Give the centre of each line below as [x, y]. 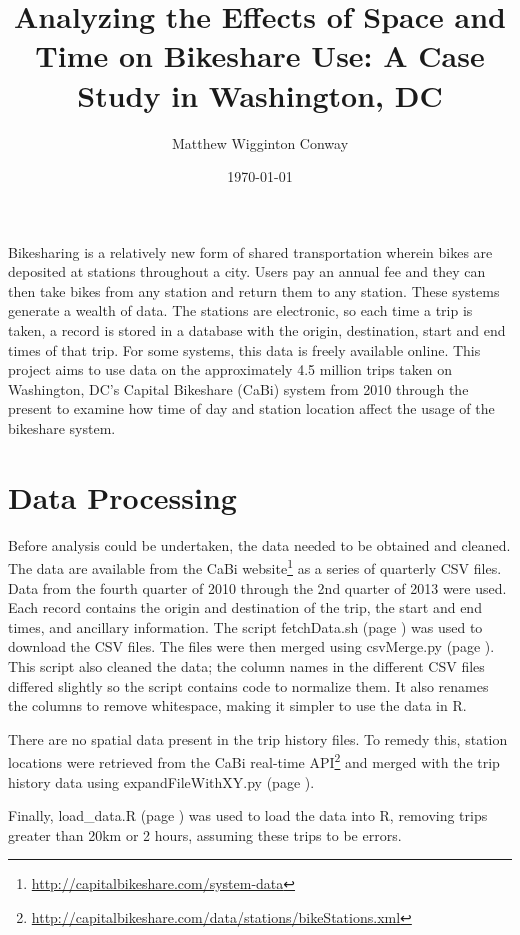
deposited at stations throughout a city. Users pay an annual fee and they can [247, 271]
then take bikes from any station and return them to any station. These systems [254, 290]
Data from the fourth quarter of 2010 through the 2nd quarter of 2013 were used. [257, 587]
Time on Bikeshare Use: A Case [260, 55]
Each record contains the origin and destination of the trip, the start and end [245, 607]
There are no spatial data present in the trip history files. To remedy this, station [258, 738]
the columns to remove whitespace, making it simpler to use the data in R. [237, 705]
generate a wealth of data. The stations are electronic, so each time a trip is [240, 310]
